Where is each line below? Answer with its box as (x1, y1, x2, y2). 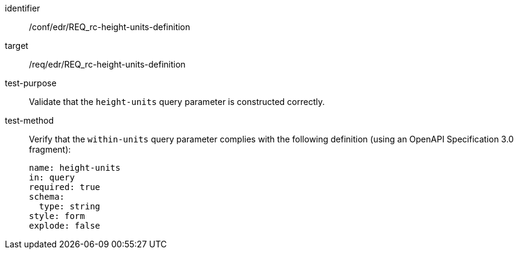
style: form (29, 211, 85, 221)
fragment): (29, 144, 71, 154)
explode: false (29, 221, 101, 230)
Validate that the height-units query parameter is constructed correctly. (29, 97, 325, 107)
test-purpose (5, 78, 57, 88)
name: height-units (29, 163, 121, 173)
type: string (39, 202, 101, 211)
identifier (5, 3, 40, 13)
